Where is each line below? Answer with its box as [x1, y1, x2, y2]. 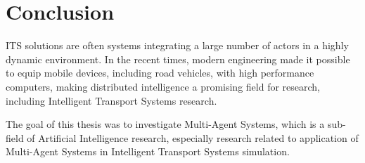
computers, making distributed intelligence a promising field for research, [6, 79, 321, 93]
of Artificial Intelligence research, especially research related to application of [27, 130, 359, 145]
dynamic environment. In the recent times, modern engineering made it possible [6, 51, 350, 66]
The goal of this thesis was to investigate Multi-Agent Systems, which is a [6, 117, 325, 131]
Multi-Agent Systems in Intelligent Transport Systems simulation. [6, 144, 290, 159]
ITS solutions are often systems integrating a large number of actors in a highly [6, 38, 349, 53]
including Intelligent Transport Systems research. [6, 93, 217, 107]
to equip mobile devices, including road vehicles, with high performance [6, 65, 314, 80]
